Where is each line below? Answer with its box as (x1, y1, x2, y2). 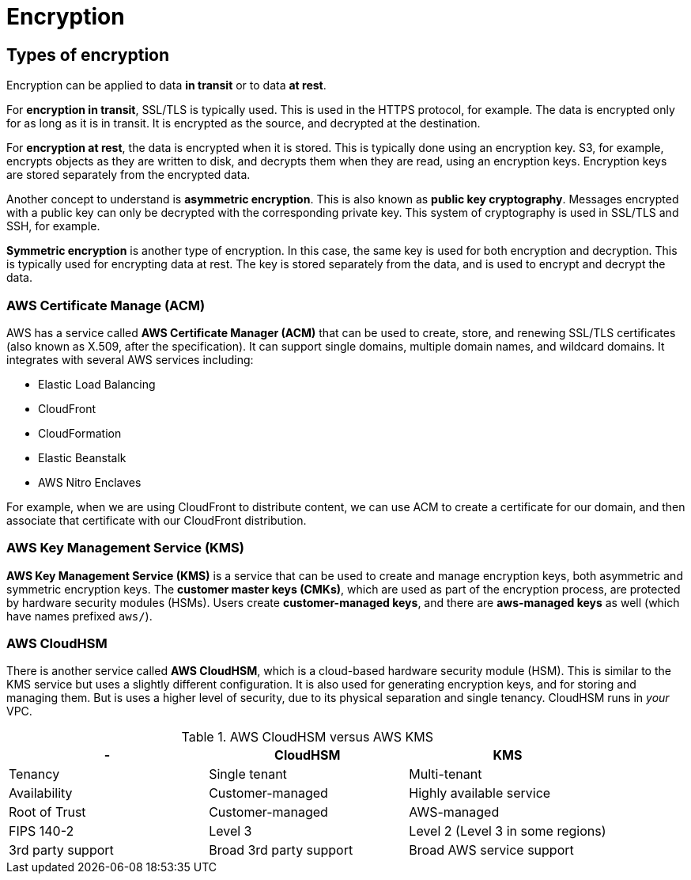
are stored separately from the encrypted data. (6, 168, 251, 182)
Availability (9, 785, 73, 802)
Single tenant (209, 766, 287, 783)
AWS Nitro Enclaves (38, 475, 142, 489)
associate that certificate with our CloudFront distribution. (6, 513, 307, 527)
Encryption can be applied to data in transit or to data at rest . (6, 78, 327, 93)
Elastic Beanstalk (38, 450, 126, 465)
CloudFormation (38, 426, 122, 440)
